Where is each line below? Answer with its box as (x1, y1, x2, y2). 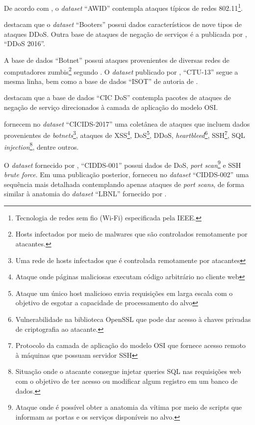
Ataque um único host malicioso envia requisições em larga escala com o (15, 288, 233, 298)
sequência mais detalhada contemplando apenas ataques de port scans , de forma (4, 179, 244, 189)
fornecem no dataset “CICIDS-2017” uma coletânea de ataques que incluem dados (4, 118, 250, 129)
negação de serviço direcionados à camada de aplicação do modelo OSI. (4, 102, 218, 112)
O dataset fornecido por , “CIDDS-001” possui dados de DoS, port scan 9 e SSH (4, 158, 241, 170)
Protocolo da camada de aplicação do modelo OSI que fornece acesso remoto (15, 340, 246, 350)
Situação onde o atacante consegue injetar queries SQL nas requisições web (15, 366, 241, 376)
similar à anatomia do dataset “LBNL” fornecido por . (4, 188, 167, 199)
